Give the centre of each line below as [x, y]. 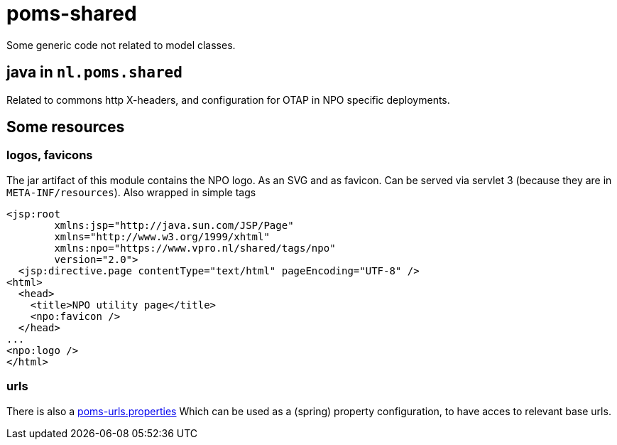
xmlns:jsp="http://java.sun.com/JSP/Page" [174, 225]
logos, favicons [50, 155]
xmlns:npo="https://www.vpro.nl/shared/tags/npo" [195, 248]
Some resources [66, 127]
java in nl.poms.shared [94, 73]
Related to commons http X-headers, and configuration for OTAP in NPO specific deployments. [228, 100]
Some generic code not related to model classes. [121, 45]
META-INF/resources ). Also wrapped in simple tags [131, 192]
